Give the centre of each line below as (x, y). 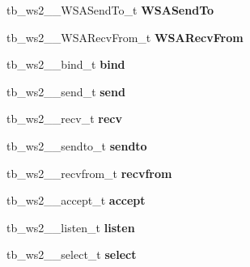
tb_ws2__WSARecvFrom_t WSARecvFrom (125, 37)
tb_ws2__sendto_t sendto (77, 145)
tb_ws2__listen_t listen (71, 227)
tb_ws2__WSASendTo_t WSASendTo (110, 10)
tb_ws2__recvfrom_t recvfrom (89, 173)
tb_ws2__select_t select (72, 254)
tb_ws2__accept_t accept (76, 200)
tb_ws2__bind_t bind (66, 64)
